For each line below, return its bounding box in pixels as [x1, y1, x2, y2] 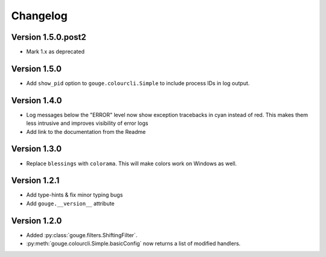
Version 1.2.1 [11, 176, 60, 186]
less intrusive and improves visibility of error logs [26, 119, 149, 127]
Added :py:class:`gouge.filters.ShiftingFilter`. [26, 231, 138, 238]
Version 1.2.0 [11, 215, 62, 226]
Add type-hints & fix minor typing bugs [26, 191, 123, 198]
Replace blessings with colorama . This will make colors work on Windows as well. [26, 160, 237, 167]
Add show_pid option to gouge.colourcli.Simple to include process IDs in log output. [26, 79, 250, 87]
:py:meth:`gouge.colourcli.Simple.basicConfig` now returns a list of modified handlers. [26, 240, 241, 247]
